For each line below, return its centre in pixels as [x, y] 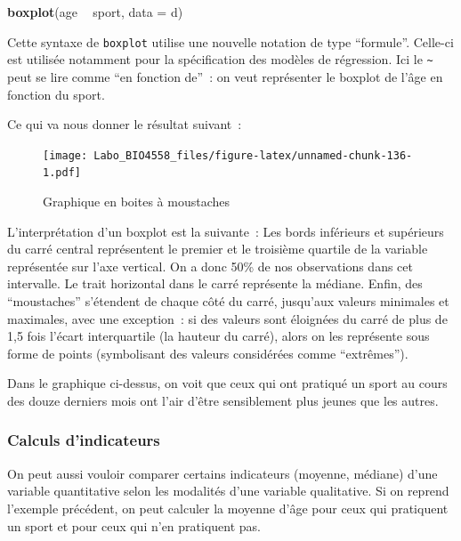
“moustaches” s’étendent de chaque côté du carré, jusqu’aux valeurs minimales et [228, 300]
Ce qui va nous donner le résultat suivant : [125, 124]
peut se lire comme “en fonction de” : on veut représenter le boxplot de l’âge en [225, 76]
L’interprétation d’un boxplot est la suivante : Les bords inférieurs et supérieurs [226, 231]
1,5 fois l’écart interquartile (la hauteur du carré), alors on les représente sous [218, 336]
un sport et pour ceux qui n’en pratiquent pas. [134, 525]
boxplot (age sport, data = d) [95, 12]
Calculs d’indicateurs [84, 440]
